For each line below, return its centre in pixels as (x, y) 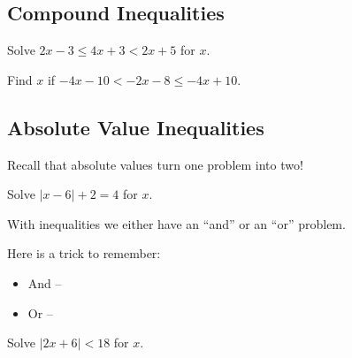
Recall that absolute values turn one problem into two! (155, 164)
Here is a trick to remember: (84, 253)
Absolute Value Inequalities (136, 127)
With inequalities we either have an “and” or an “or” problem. (176, 223)
